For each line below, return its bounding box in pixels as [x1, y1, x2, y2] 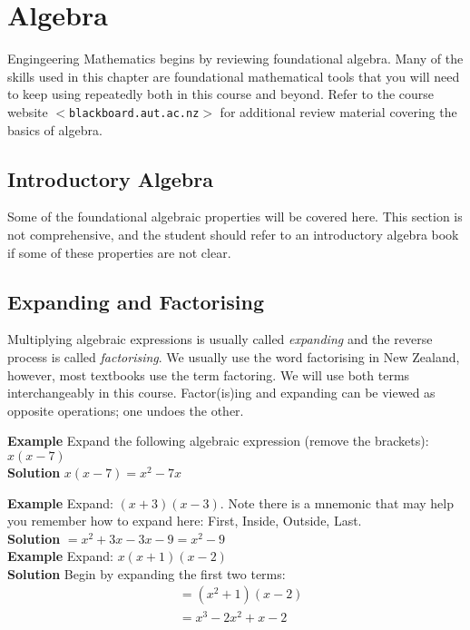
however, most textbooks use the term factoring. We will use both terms [7, 365, 410, 384]
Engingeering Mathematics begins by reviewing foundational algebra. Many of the [7, 49, 464, 68]
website [7, 102, 48, 121]
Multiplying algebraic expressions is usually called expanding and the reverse [7, 330, 433, 349]
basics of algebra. [7, 120, 103, 139]
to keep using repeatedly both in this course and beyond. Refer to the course [7, 84, 435, 103]
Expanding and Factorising [7, 287, 264, 315]
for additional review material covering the [220, 102, 457, 121]
